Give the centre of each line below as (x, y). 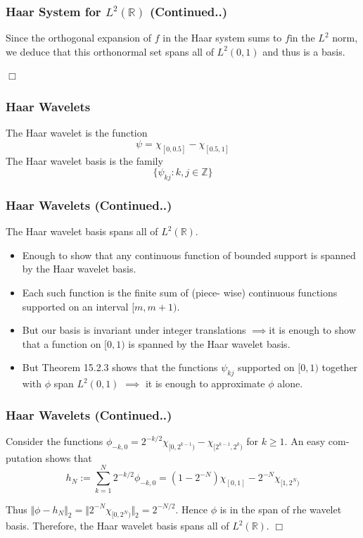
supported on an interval (75, 306)
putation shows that (49, 457)
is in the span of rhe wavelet (281, 509)
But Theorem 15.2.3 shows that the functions (120, 367)
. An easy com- (317, 441)
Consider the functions (55, 441)
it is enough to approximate (205, 383)
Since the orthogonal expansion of (79, 38)
